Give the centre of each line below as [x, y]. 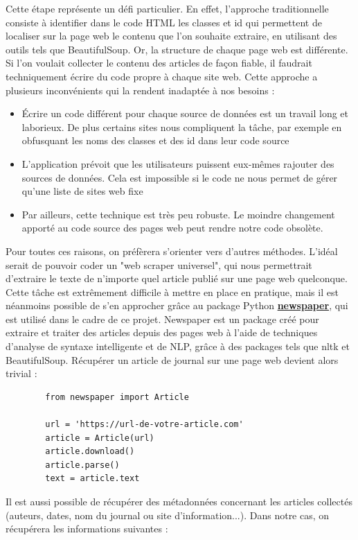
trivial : [21, 373]
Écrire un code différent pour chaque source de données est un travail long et [185, 113]
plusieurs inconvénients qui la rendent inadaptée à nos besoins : [140, 90]
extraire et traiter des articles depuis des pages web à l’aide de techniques [162, 332]
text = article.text [92, 479]
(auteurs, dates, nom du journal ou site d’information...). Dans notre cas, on [168, 515]
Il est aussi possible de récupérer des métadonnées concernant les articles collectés [179, 501]
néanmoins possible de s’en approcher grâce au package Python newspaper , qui [177, 305]
